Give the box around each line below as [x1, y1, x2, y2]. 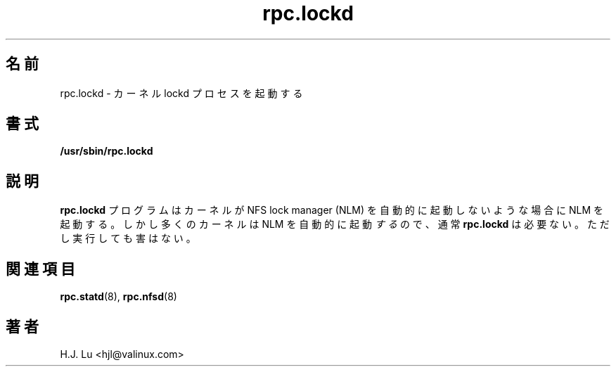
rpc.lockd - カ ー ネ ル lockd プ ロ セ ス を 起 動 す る [60, 86, 303, 99]
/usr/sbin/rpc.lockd [60, 145, 153, 158]
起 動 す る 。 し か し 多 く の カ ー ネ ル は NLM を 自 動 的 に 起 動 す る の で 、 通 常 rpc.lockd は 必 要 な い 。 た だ [60, 218, 610, 231]
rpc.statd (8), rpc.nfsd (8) [60, 290, 177, 303]
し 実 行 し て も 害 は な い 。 [60, 232, 196, 245]
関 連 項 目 [6, 259, 75, 278]
